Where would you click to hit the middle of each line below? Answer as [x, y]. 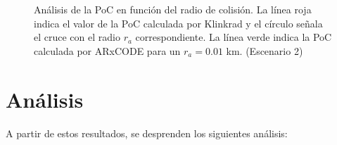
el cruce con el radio [77, 37]
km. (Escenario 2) [265, 50]
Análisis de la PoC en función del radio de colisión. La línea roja [173, 9]
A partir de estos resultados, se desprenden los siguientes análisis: [147, 133]
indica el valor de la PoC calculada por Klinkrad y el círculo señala [178, 23]
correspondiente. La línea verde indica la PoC [234, 37]
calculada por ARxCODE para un [107, 50]
